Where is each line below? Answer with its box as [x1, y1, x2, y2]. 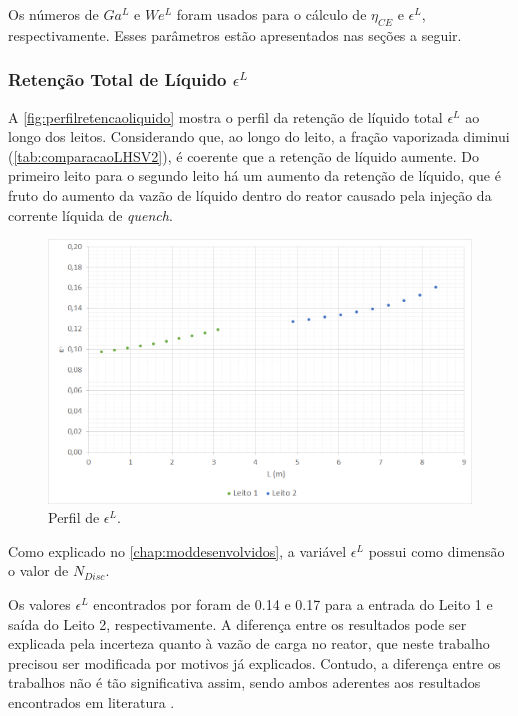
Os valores [8, 593, 71, 614]
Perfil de [48, 507, 100, 528]
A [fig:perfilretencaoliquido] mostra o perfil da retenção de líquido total [8, 106, 443, 127]
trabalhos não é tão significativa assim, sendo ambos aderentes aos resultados [8, 672, 481, 693]
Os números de [8, 4, 99, 24]
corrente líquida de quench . [8, 204, 173, 225]
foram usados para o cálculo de [176, 4, 367, 24]
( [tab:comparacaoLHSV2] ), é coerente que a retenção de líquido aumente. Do [8, 145, 480, 166]
